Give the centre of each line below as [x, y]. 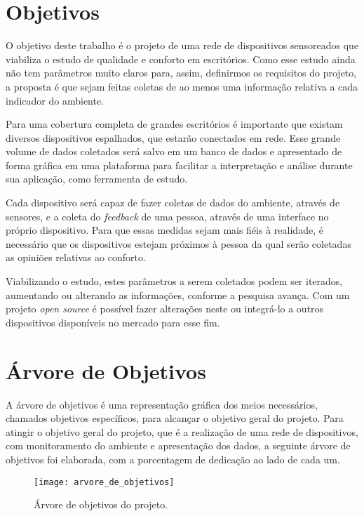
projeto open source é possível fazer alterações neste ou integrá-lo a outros [165, 309]
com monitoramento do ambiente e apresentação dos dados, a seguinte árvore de [178, 445]
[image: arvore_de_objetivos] [104, 482]
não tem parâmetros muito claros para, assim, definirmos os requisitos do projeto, [181, 73]
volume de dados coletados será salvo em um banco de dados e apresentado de [174, 151]
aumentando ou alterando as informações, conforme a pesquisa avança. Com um [178, 295]
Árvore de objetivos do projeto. [101, 504]
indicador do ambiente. [55, 100]
